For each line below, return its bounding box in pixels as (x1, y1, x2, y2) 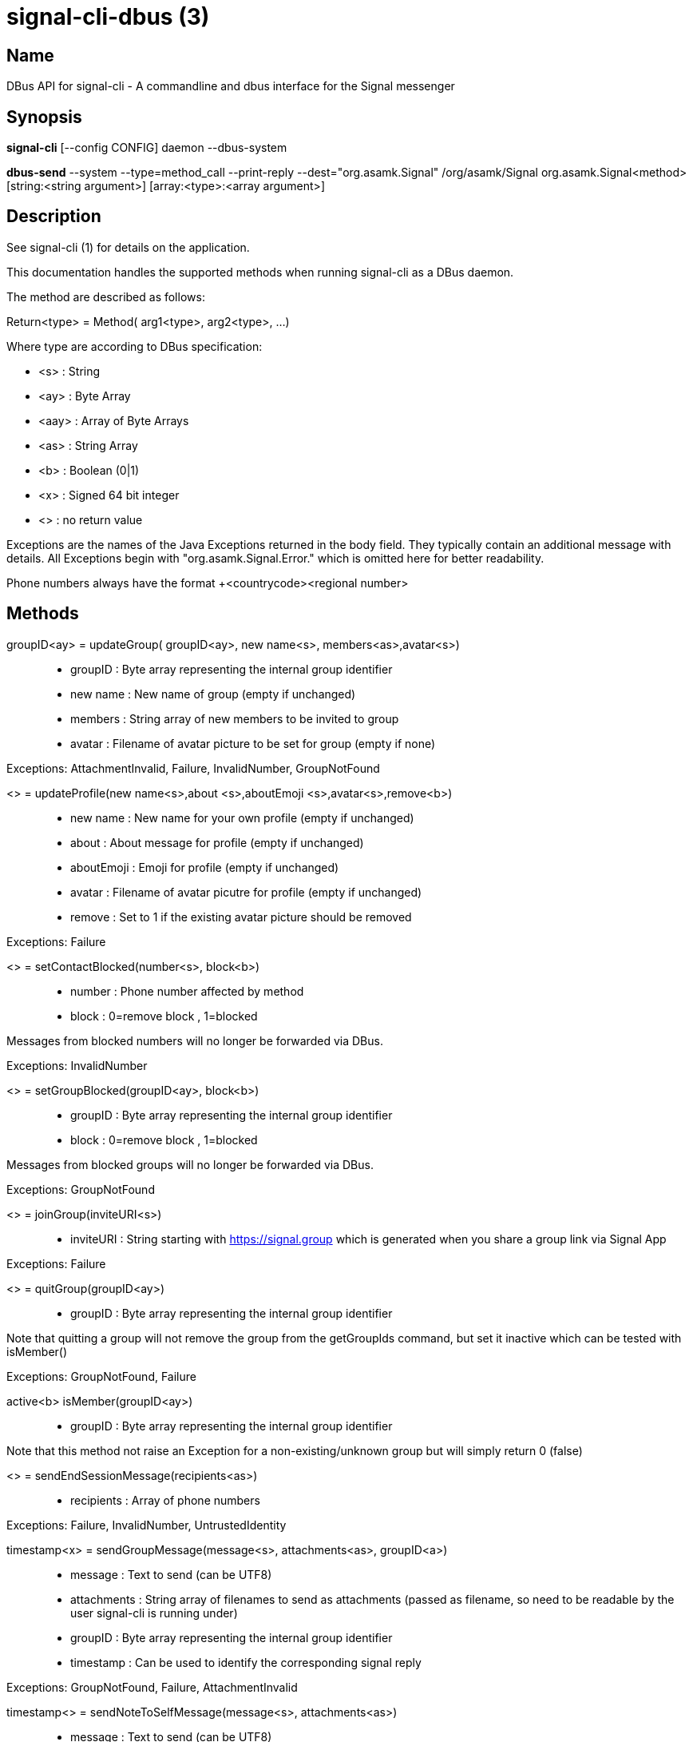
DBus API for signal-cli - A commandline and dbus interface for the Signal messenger (6, 79, 455, 93)
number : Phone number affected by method (70, 984, 304, 998)
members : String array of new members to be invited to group (70, 711, 399, 726)
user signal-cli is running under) (70, 1605, 238, 1620)
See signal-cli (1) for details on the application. (6, 240, 250, 254)
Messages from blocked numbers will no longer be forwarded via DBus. (6, 1033, 383, 1048)
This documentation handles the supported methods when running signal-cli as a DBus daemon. (6, 264, 514, 279)
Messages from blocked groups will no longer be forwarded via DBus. (6, 1157, 374, 1171)
